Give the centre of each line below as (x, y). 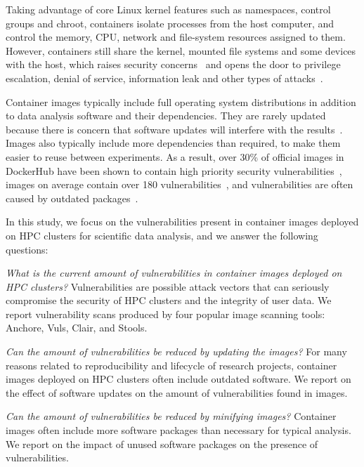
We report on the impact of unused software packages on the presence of (162, 443)
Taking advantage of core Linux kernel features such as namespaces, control (168, 9)
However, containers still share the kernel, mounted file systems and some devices (181, 50)
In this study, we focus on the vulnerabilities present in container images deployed (182, 222)
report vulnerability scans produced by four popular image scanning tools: (165, 314)
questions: (27, 249)
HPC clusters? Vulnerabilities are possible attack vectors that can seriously (168, 286)
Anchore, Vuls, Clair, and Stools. (77, 328)
